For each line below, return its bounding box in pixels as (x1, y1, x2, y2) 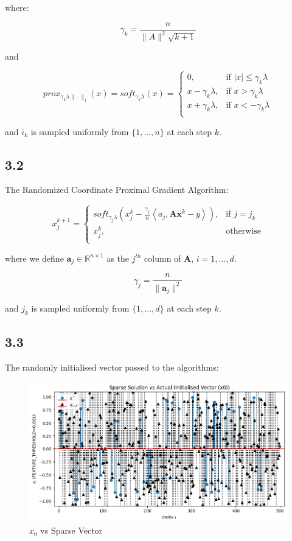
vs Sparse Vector (40, 524, 103, 537)
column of (144, 251, 181, 264)
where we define (5, 251, 64, 264)
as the (106, 251, 130, 264)
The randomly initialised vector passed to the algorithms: (5, 361, 219, 374)
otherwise (226, 227, 262, 236)
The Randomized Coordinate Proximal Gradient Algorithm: (5, 183, 229, 196)
